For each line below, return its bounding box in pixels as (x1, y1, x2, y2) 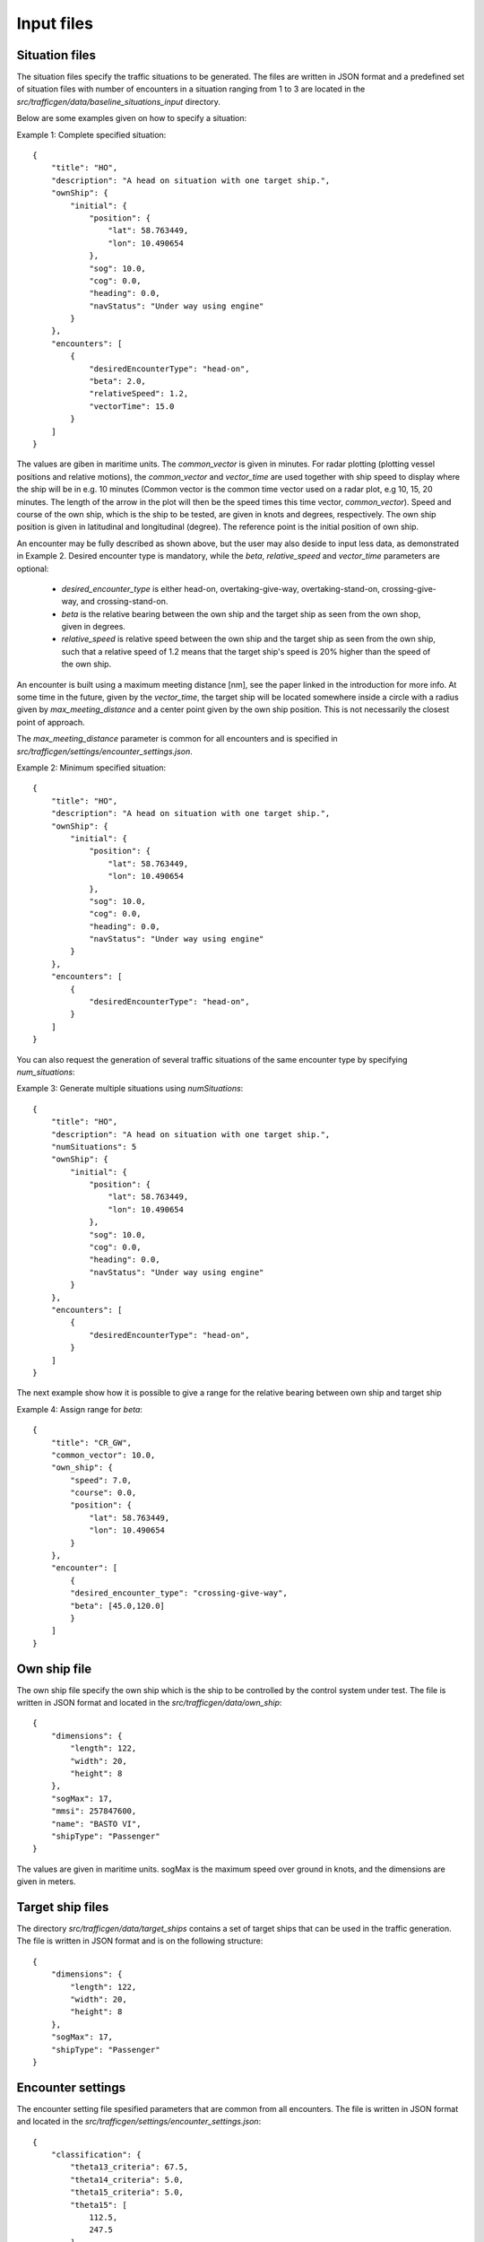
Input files (16, 13, 94, 33)
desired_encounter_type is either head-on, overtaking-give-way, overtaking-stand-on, (61, 583, 380, 594)
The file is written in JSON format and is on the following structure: (16, 1935, 264, 1946)
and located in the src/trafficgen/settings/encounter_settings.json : (16, 2116, 262, 2127)
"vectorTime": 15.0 (89, 401, 175, 412)
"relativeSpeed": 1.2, (89, 388, 189, 399)
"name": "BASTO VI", (50, 1819, 142, 1829)
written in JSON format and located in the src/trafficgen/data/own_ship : (16, 1698, 282, 1708)
